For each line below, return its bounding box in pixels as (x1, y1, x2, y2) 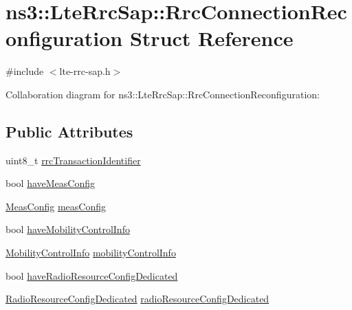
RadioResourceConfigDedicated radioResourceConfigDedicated (5, 291, 269, 306)
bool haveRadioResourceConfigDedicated (5, 268, 178, 283)
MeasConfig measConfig (5, 199, 106, 213)
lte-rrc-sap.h (59, 64, 111, 78)
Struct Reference (129, 24, 294, 52)
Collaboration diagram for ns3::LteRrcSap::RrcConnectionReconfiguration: (5, 87, 320, 101)
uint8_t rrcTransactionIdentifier (5, 153, 141, 167)
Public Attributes (5, 120, 133, 142)
